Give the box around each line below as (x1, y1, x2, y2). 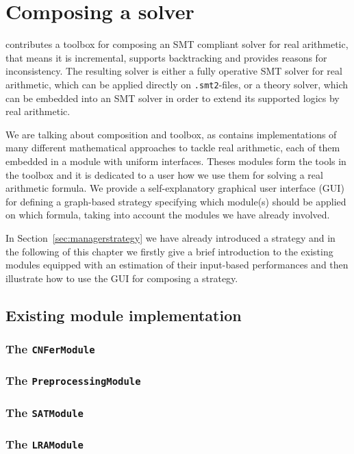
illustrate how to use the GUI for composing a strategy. (5, 270, 238, 285)
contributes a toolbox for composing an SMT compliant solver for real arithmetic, (5, 37, 349, 51)
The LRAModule (5, 436, 84, 453)
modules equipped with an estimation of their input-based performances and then (5, 257, 349, 272)
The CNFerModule (5, 340, 95, 357)
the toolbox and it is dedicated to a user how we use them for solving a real (5, 167, 323, 181)
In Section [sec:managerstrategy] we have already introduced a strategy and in (5, 230, 336, 244)
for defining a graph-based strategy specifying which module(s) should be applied (5, 194, 346, 208)
